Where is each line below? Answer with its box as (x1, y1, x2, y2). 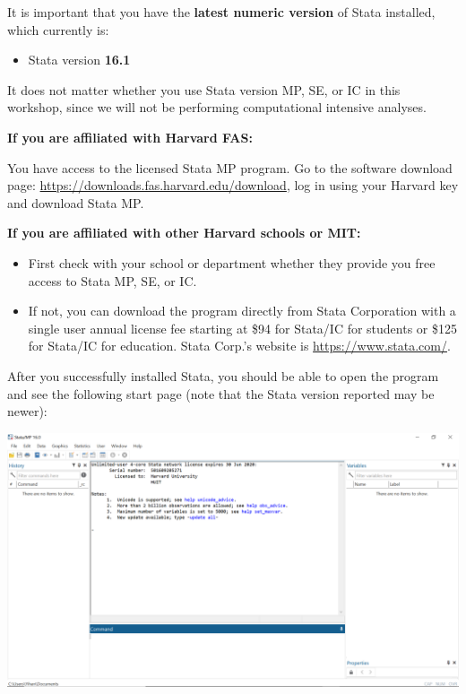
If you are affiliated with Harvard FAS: (7, 127, 253, 146)
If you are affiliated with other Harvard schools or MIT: (7, 223, 361, 242)
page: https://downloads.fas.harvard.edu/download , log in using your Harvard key (7, 176, 459, 195)
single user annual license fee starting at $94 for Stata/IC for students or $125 (28, 318, 457, 337)
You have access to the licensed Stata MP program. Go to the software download (7, 158, 453, 177)
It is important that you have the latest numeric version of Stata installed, (7, 3, 436, 21)
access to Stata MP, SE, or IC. (28, 271, 197, 290)
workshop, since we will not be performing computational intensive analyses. (7, 98, 427, 117)
